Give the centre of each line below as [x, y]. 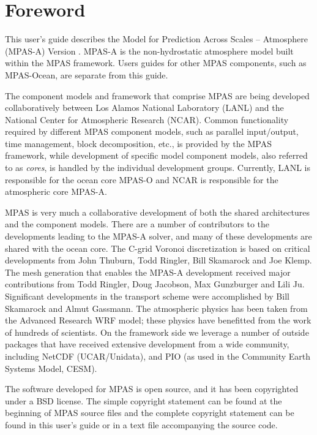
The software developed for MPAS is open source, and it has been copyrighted [152, 389]
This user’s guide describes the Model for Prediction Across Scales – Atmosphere [156, 39]
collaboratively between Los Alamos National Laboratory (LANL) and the [144, 108]
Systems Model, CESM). [51, 368]
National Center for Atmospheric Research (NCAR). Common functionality [147, 119]
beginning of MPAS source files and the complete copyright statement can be [150, 413]
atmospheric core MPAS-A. [56, 191]
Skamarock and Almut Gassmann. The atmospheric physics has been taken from [156, 308]
